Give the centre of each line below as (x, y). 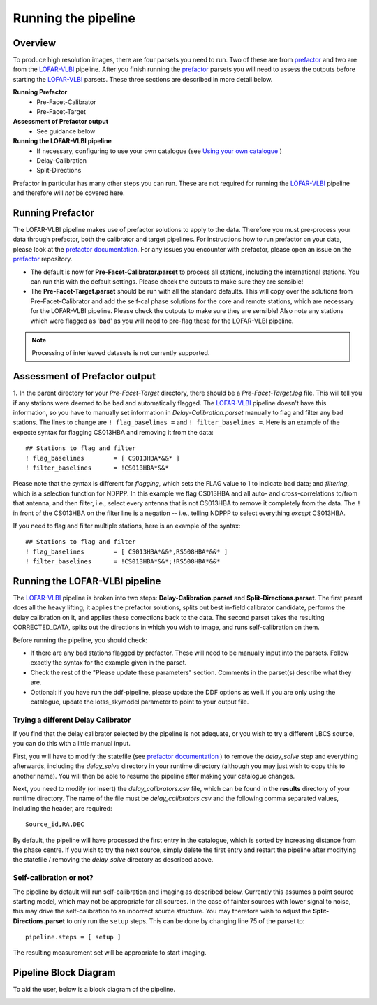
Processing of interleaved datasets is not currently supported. (121, 353)
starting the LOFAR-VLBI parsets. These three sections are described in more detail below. (143, 79)
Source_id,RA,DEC (55, 824)
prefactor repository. (43, 259)
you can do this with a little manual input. (72, 744)
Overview (35, 43)
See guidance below (66, 131)
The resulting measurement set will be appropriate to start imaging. (110, 953)
